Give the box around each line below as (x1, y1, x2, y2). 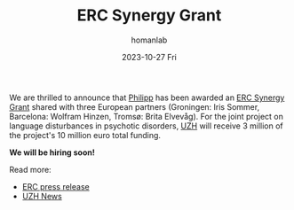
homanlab (131, 35, 168, 45)
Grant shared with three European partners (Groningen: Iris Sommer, (9, 101, 260, 112)
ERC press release (21, 181, 91, 191)
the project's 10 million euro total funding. (9, 129, 162, 140)
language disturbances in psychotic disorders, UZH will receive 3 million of (9, 121, 284, 131)
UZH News (21, 191, 62, 201)
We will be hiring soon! (9, 147, 95, 158)
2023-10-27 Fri (121, 51, 178, 62)
